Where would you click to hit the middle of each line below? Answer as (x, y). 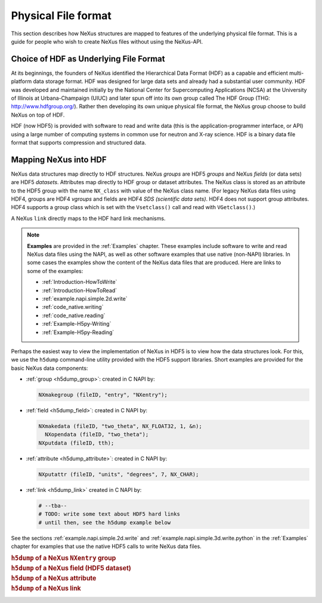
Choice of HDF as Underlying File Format (88, 59)
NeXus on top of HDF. (38, 115)
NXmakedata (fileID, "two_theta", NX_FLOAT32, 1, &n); (120, 426)
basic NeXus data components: (49, 368)
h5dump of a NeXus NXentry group (64, 558)
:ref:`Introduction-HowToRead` (80, 290)
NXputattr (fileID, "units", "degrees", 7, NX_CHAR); (119, 474)
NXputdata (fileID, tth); (76, 443)
